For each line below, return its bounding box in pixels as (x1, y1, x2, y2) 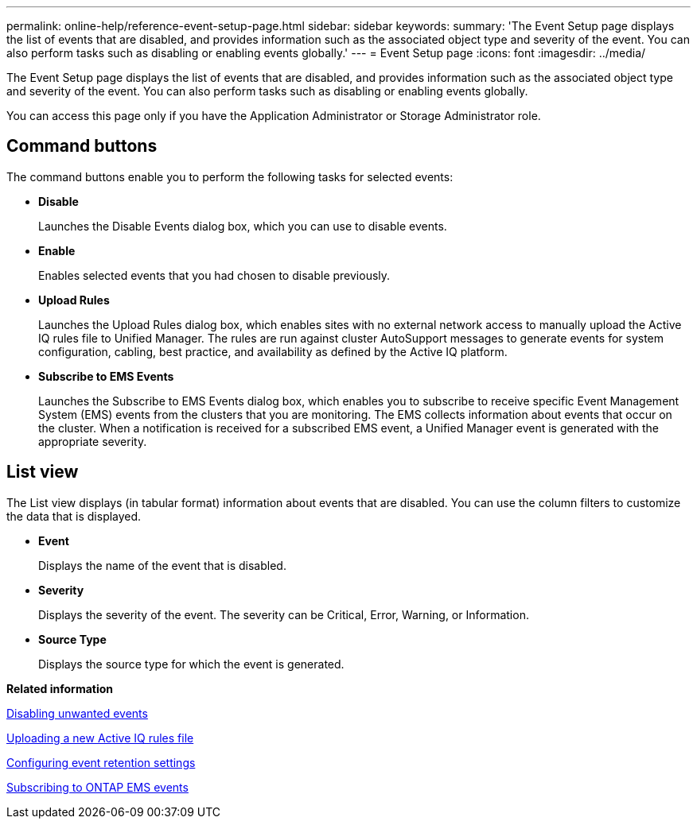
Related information (6, 681, 114, 695)
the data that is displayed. (6, 509, 142, 523)
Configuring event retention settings (6, 755, 196, 769)
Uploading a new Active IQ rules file (6, 730, 194, 745)
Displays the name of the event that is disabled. (38, 558, 286, 572)
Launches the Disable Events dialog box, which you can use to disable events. (38, 219, 447, 233)
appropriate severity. (38, 434, 147, 448)
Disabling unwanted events (6, 706, 148, 720)
